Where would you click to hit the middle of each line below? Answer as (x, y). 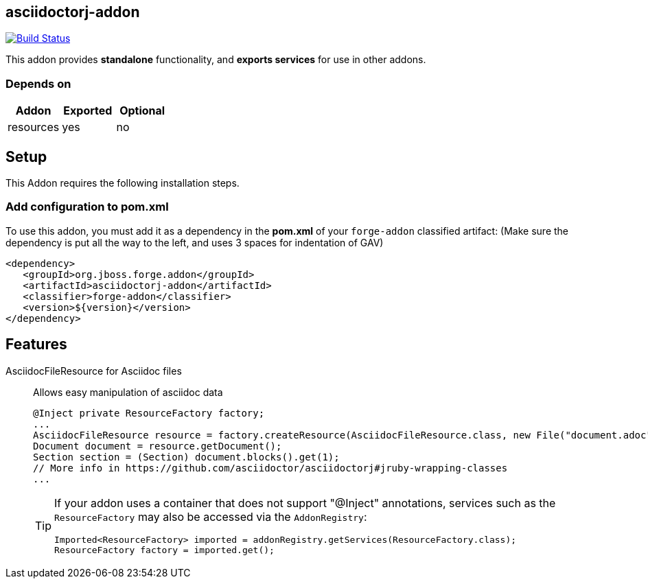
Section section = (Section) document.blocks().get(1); (186, 457)
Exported (88, 111)
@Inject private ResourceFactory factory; (149, 413)
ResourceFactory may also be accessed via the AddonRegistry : (211, 516)
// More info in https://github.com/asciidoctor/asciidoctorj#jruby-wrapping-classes (270, 468)
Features (36, 344)
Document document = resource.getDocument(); (158, 446)
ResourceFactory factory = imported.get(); (164, 550)
